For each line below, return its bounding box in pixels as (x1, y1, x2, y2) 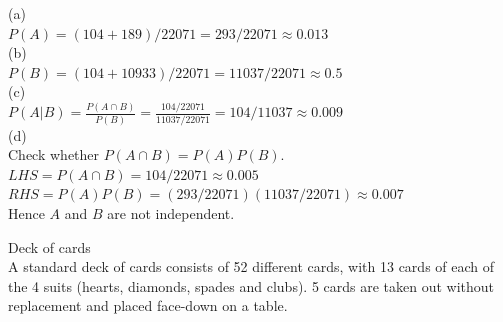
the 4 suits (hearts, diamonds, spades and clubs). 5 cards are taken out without (8, 275, 495, 296)
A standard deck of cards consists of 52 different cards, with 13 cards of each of (8, 256, 495, 277)
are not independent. (107, 202, 235, 223)
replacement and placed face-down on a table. (8, 295, 288, 316)
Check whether (8, 144, 100, 165)
